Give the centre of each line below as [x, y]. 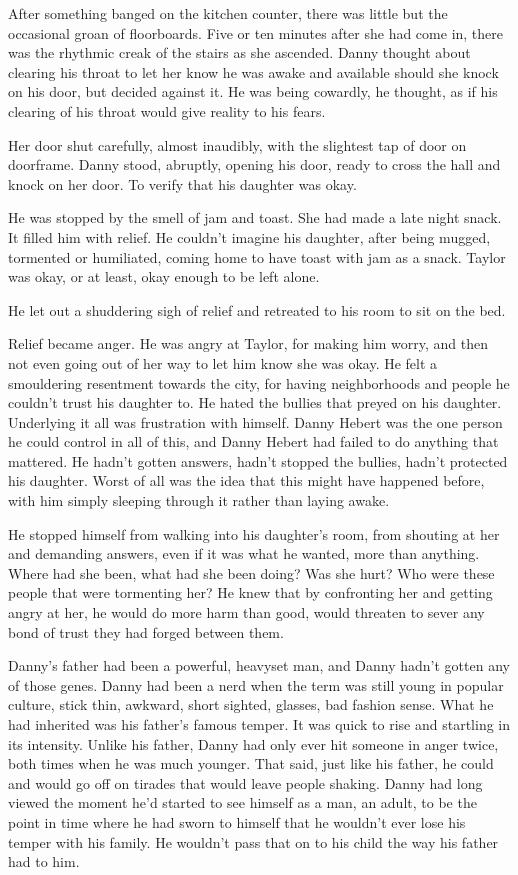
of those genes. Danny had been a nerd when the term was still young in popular [256, 684]
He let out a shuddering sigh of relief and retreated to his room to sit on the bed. [257, 309]
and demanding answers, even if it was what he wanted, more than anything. [244, 553]
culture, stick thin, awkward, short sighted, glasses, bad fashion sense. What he [251, 704]
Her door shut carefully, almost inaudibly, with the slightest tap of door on [237, 144]
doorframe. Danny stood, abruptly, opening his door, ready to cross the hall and [254, 164]
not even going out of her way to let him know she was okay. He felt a [223, 362]
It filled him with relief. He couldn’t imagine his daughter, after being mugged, [249, 236]
